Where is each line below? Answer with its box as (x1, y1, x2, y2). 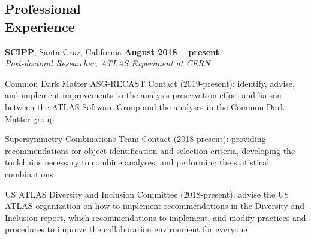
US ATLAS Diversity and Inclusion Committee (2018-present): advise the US (5, 187, 289, 200)
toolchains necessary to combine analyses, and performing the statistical (5, 156, 270, 168)
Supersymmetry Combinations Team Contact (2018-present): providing (5, 132, 266, 145)
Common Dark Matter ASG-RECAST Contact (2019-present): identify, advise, (5, 77, 295, 89)
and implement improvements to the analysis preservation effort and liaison (5, 89, 282, 101)
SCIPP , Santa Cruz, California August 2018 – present (5, 45, 219, 58)
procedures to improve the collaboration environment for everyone (5, 223, 247, 235)
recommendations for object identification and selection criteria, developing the (5, 144, 295, 156)
